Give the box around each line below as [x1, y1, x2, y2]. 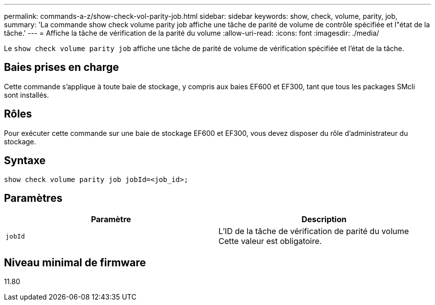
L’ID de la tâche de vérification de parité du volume [218, 226, 409, 237]
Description [301, 214, 347, 225]
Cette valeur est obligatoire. [218, 236, 322, 246]
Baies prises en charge [4, 61, 119, 74]
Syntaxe [4, 154, 46, 167]
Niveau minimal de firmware [4, 256, 146, 269]
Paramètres [4, 191, 63, 204]
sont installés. [4, 90, 49, 99]
